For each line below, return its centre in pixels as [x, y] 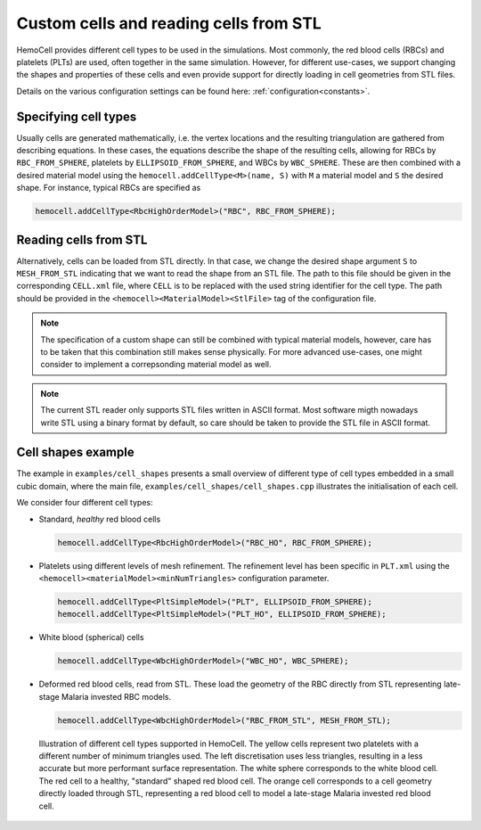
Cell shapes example [75, 452]
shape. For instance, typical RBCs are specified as [109, 188]
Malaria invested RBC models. [116, 696]
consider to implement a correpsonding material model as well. [156, 365]
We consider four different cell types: [85, 503]
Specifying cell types [77, 116]
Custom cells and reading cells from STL [169, 23]
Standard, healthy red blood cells [100, 519]
